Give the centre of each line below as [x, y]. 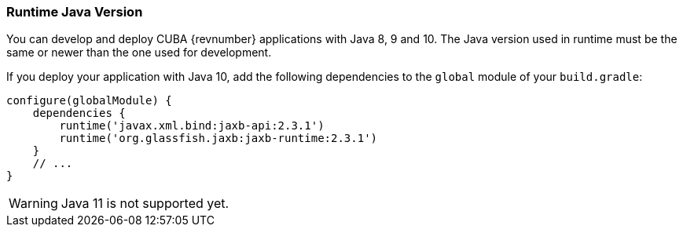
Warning [33, 204]
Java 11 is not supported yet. [145, 204]
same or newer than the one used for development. [139, 53]
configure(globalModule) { [89, 101]
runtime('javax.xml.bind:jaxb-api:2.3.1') [192, 126]
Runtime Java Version [75, 12]
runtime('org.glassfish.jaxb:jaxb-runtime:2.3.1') [218, 138]
